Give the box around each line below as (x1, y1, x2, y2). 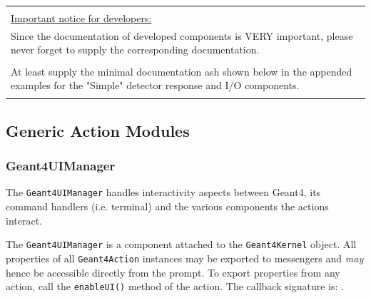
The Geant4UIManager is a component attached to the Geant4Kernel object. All (6, 237, 357, 252)
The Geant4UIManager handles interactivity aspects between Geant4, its (6, 185, 321, 200)
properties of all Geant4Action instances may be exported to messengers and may (6, 250, 364, 265)
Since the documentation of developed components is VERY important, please (11, 28, 353, 43)
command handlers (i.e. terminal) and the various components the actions (6, 199, 329, 214)
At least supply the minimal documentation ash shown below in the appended (11, 63, 352, 78)
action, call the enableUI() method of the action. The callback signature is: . (6, 279, 344, 294)
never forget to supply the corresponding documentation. (11, 42, 260, 57)
